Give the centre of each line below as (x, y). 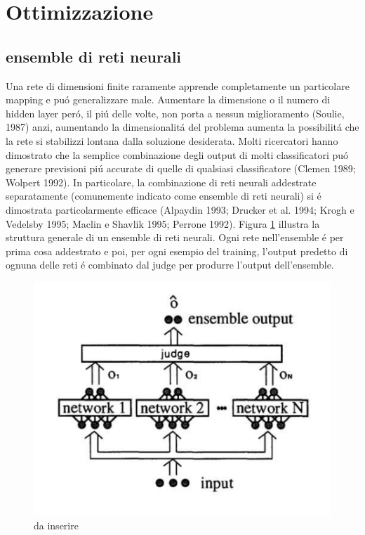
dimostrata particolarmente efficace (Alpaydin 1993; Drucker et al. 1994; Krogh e (180, 209)
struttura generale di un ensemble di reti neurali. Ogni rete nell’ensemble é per (175, 237)
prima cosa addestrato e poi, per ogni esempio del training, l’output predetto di (177, 251)
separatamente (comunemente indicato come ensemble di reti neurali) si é (164, 196)
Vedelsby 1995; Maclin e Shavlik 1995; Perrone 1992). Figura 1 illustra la (163, 223)
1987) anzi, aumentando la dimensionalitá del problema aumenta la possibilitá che (182, 127)
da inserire (56, 525)
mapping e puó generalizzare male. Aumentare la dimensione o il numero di (168, 99)
